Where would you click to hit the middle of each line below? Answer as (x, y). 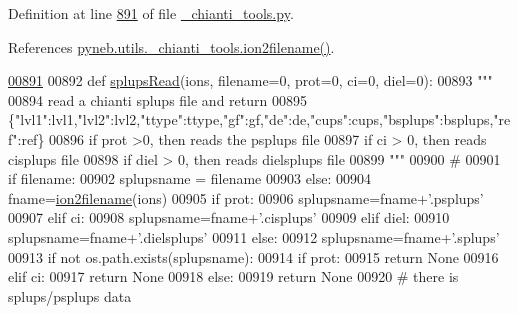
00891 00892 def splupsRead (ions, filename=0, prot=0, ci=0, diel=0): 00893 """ (250, 80)
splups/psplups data (70, 295)
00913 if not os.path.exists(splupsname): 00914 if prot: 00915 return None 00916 (253, 256)
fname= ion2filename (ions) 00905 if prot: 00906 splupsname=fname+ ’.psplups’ (246, 197)
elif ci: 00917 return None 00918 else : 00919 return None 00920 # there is (233, 276)
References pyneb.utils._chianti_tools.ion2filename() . (171, 46)
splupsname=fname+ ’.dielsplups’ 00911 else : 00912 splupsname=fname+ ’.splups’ (254, 236)
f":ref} (26, 138)
